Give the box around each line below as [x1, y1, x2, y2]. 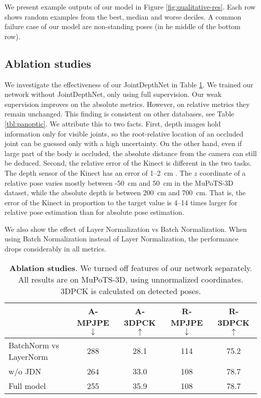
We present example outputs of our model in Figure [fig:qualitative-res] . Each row [5, 2, 255, 12]
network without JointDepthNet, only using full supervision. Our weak [5, 89, 222, 99]
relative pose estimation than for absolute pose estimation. [5, 207, 184, 217]
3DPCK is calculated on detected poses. [61, 285, 201, 297]
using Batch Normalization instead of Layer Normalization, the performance [5, 233, 238, 244]
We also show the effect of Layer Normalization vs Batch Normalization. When [5, 223, 247, 234]
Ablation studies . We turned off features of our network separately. [9, 261, 252, 274]
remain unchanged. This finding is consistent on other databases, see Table [5, 108, 234, 119]
